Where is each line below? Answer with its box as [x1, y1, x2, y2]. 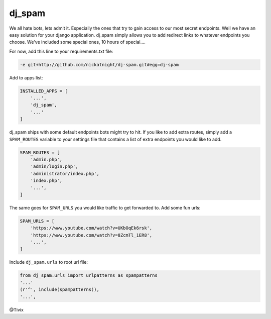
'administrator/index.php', [30, 171, 100, 176]
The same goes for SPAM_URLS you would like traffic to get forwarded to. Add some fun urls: [9, 204, 201, 210]
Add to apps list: [9, 74, 43, 80]
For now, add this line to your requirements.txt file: [9, 48, 113, 54]
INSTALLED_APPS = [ [20, 88, 68, 94]
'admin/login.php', [30, 164, 79, 169]
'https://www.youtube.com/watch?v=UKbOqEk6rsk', [30, 225, 153, 231]
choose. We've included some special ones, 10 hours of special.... [9, 39, 146, 45]
